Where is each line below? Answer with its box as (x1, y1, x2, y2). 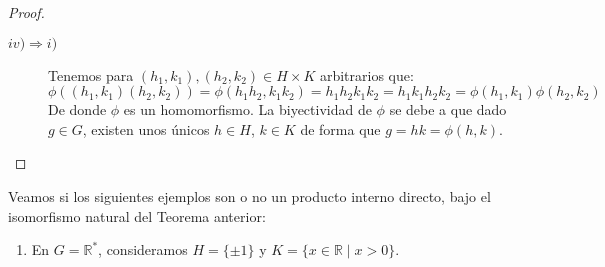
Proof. (8, 2, 45, 22)
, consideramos (98, 239, 188, 260)
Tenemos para (48, 64, 134, 85)
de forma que (300, 118, 381, 139)
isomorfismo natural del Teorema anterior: (8, 205, 266, 226)
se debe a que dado (389, 99, 507, 120)
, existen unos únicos (82, 118, 210, 139)
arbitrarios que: (319, 64, 414, 85)
